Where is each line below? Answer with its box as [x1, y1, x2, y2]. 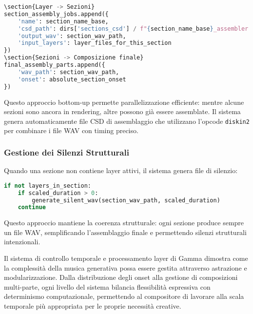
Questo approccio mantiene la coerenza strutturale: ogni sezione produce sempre [4, 217, 244, 228]
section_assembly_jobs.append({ [4, 10, 109, 18]
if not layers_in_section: [4, 182, 92, 189]
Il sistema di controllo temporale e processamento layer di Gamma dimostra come [4, 253, 248, 263]
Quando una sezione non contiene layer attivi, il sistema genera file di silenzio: [4, 165, 238, 176]
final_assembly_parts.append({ [4, 61, 105, 68]
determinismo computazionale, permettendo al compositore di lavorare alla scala [4, 291, 244, 301]
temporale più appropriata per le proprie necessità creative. [4, 301, 181, 311]
